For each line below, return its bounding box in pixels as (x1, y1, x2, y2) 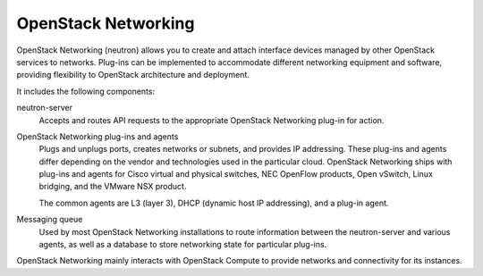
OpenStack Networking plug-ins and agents (16, 130, 179, 142)
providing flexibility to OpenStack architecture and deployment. (16, 70, 250, 80)
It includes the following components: (16, 86, 156, 96)
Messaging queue (16, 214, 83, 225)
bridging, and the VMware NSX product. (38, 181, 187, 192)
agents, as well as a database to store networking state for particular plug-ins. (38, 239, 327, 250)
